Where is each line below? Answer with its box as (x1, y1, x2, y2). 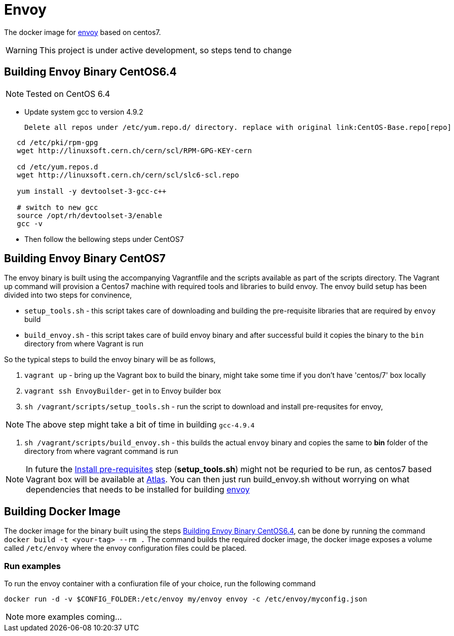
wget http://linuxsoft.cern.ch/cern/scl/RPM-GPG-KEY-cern (17, 146, 252, 155)
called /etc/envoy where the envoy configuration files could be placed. (4, 544, 247, 553)
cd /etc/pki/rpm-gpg (17, 138, 98, 147)
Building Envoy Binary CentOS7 (4, 252, 166, 265)
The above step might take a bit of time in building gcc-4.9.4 (26, 419, 255, 430)
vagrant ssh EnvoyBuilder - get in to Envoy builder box (24, 386, 221, 396)
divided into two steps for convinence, (4, 291, 132, 300)
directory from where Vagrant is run (24, 339, 143, 348)
